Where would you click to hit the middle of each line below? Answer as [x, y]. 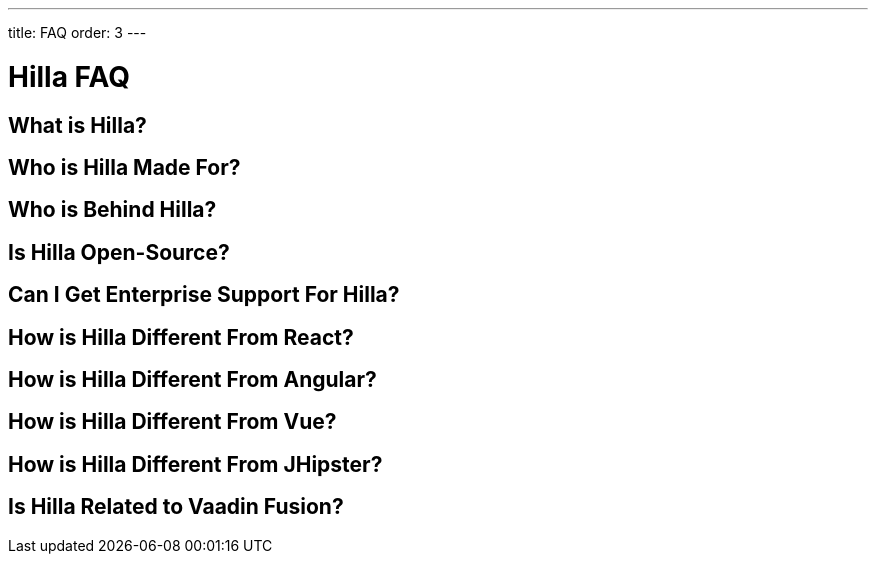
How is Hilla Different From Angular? [192, 380]
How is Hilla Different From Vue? [172, 422]
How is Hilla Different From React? [181, 337]
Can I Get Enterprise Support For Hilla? [204, 295]
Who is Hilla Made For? [124, 167]
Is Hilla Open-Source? [119, 252]
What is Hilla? [77, 125]
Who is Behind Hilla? [112, 210]
